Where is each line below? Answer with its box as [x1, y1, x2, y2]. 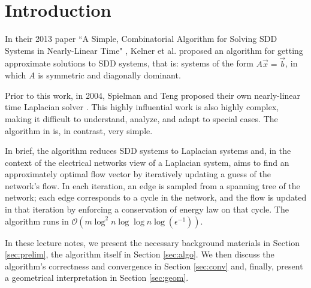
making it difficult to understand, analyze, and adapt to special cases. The [5, 112, 278, 125]
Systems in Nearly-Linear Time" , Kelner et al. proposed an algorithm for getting [5, 44, 303, 56]
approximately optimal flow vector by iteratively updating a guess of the [5, 168, 271, 180]
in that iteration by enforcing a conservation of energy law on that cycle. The [5, 203, 289, 216]
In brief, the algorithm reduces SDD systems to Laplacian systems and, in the [5, 144, 291, 157]
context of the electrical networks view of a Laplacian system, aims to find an [5, 156, 289, 168]
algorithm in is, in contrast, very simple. [5, 124, 153, 137]
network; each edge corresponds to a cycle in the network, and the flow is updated [5, 191, 307, 204]
